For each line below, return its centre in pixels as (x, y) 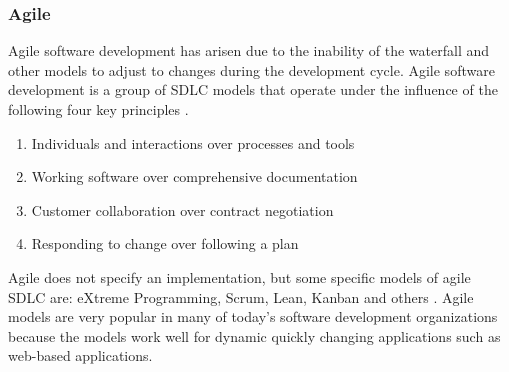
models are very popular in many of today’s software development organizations (253, 316)
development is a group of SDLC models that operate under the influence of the (253, 89)
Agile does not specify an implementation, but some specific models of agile (239, 276)
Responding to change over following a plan (165, 243)
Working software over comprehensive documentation (194, 176)
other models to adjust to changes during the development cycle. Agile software (251, 69)
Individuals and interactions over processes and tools (193, 142)
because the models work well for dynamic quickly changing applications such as (254, 335)
